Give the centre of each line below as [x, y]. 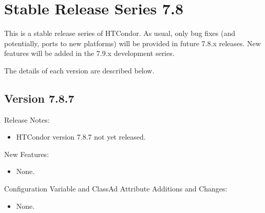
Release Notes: [27, 119]
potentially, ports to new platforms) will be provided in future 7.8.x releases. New [132, 43]
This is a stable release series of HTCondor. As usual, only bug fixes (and [120, 33]
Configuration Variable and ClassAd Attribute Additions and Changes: [116, 189]
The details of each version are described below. [79, 70]
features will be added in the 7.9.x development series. [89, 53]
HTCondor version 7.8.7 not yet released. [81, 137]
